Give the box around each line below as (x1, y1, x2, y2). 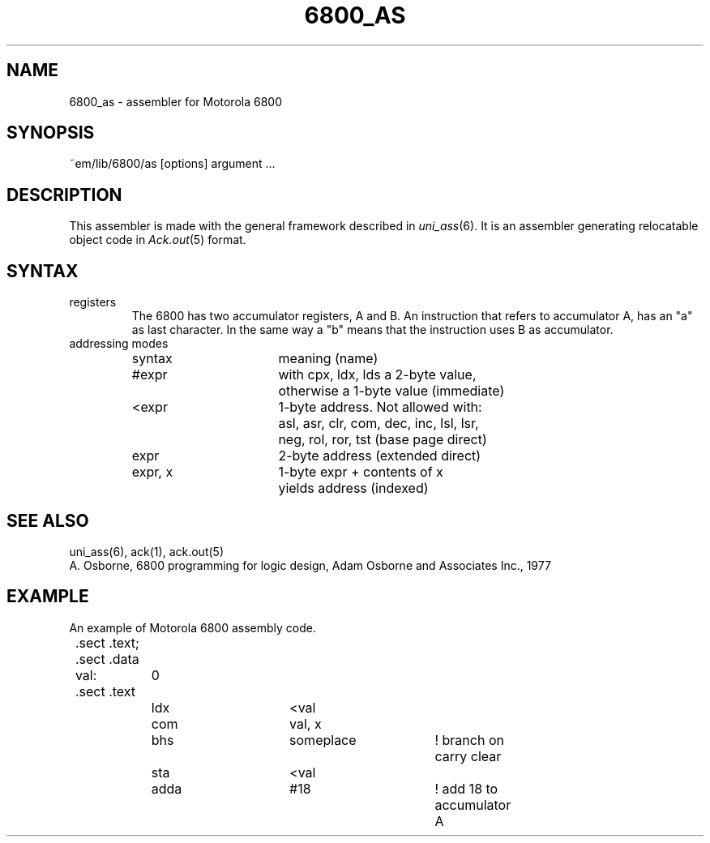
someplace (289, 731, 357, 748)
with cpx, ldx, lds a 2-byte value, (278, 366, 477, 383)
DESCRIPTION (6, 184, 122, 205)
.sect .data (75, 650, 139, 667)
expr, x (131, 464, 173, 481)
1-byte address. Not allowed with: (278, 399, 482, 416)
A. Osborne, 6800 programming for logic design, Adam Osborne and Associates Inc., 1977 (69, 558, 551, 572)
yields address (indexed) (278, 480, 429, 497)
